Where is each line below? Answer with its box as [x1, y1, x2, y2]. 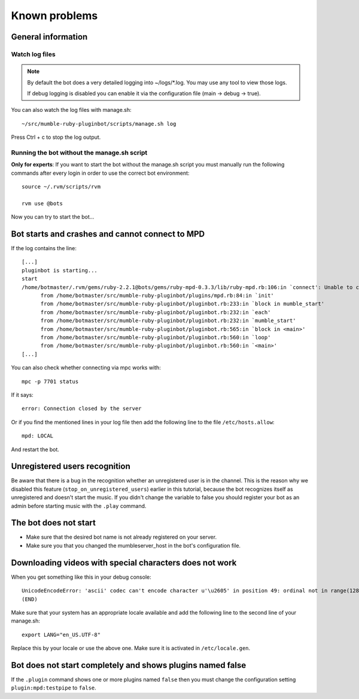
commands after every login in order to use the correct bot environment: [11, 169, 190, 177]
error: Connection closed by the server [22, 405, 142, 412]
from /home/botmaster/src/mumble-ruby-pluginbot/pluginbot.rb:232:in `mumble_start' [40, 317, 296, 324]
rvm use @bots [22, 200, 63, 206]
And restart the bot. [11, 446, 60, 453]
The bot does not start [11, 518, 96, 528]
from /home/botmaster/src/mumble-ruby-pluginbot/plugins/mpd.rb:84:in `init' [40, 292, 275, 299]
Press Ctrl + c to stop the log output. [11, 133, 101, 141]
